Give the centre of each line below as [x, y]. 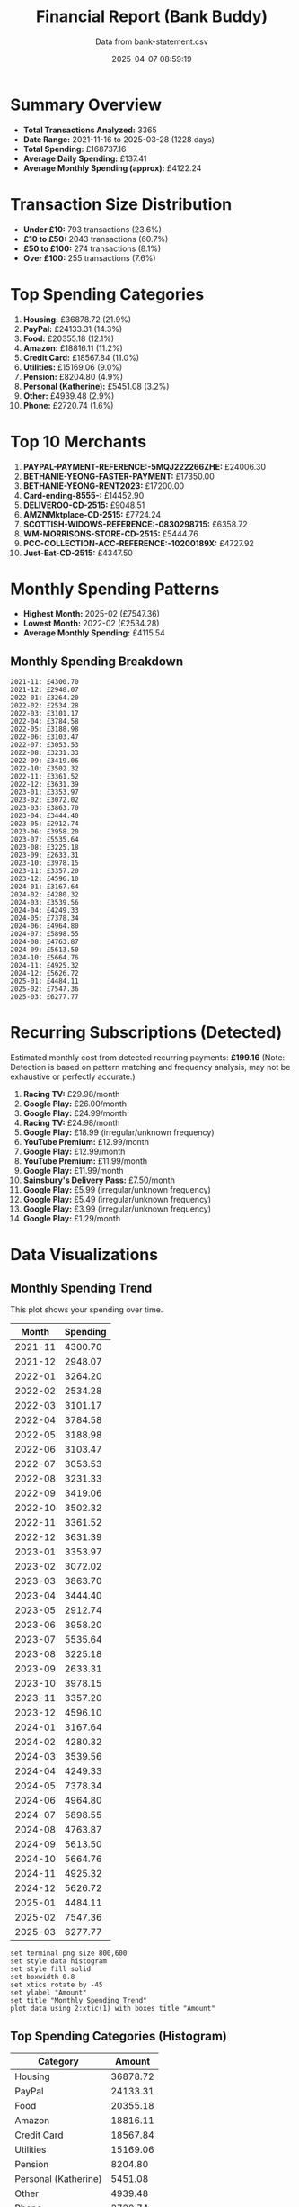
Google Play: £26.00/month [75, 1103]
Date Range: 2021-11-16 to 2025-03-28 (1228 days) [119, 139]
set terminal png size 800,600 [69, 1954]
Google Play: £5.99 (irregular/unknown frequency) [117, 1190]
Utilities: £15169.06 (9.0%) [73, 367]
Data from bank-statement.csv [152, 41]
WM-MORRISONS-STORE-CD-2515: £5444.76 [110, 534]
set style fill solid [51, 1969]
